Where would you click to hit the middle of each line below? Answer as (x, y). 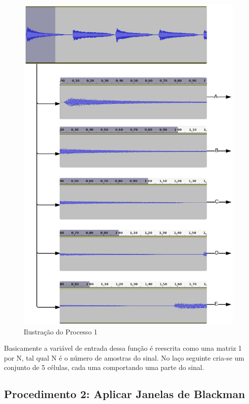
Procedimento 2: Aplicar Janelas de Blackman (124, 394)
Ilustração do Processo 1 (61, 331)
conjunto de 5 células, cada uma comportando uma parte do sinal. (104, 367)
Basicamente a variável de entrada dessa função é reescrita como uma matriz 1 (123, 348)
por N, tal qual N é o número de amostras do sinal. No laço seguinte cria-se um (124, 357)
